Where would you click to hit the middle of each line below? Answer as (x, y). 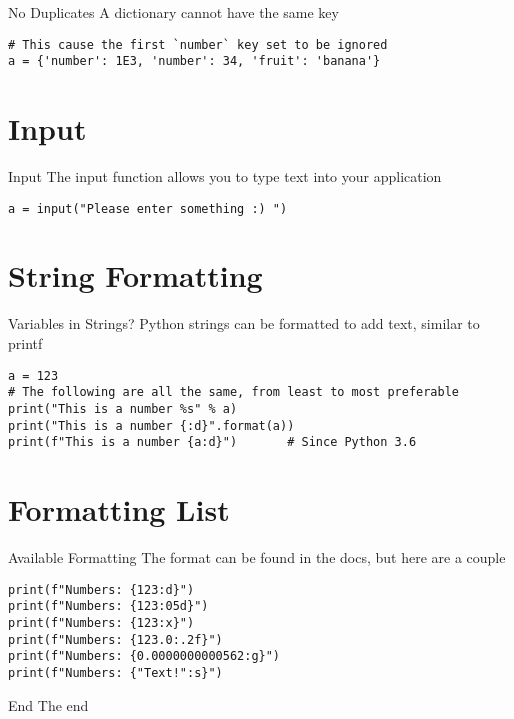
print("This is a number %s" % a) (123, 408)
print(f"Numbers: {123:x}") (101, 622)
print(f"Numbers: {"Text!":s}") (115, 672)
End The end (48, 704)
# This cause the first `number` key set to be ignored (198, 44)
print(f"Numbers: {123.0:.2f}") (115, 639)
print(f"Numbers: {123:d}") (101, 589)
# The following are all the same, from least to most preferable (234, 392)
